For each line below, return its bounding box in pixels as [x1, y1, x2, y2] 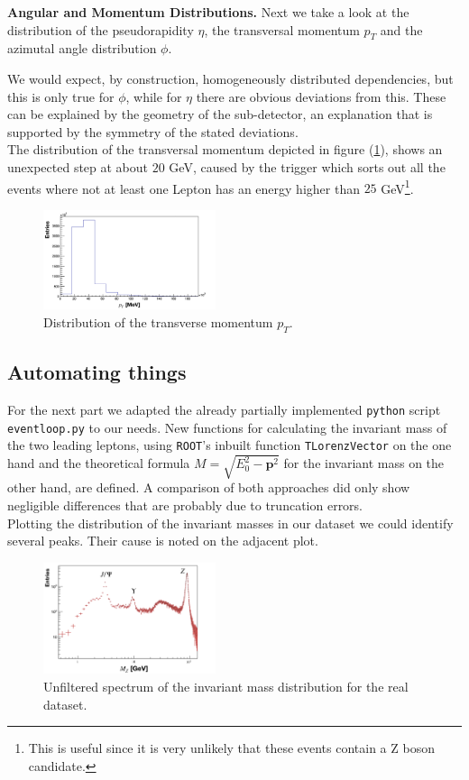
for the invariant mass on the [283, 454, 445, 473]
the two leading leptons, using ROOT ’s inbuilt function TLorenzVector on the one [7, 436, 452, 454]
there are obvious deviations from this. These [196, 87, 446, 106]
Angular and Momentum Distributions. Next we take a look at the [7, 3, 409, 21]
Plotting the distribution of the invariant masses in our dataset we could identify [7, 513, 454, 532]
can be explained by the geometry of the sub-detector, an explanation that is [7, 105, 433, 124]
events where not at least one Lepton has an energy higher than [7, 179, 360, 197]
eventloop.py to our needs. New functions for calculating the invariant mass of [7, 418, 447, 436]
